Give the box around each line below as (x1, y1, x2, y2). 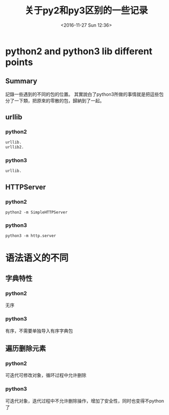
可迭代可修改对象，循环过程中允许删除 (5, 372, 86, 378)
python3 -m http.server (5, 233, 57, 239)
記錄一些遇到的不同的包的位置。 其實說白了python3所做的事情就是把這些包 (5, 91, 164, 97)
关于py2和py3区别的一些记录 (25, 5, 148, 16)
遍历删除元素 (5, 344, 46, 353)
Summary (5, 77, 37, 85)
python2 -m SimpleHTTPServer (5, 210, 68, 215)
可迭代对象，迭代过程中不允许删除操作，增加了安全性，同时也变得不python (5, 398, 164, 404)
